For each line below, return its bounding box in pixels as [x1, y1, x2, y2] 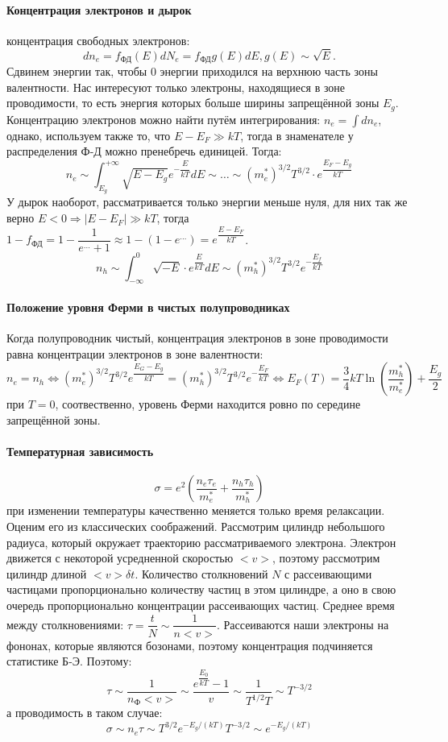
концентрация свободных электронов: [6, 31, 190, 48]
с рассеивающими [284, 565, 372, 582]
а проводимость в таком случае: [6, 704, 163, 721]
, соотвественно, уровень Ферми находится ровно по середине [55, 396, 361, 412]
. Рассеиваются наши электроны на [216, 616, 389, 632]
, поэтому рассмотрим [272, 549, 380, 566]
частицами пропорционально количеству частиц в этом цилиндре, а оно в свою [6, 581, 396, 598]
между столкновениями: [6, 616, 124, 632]
